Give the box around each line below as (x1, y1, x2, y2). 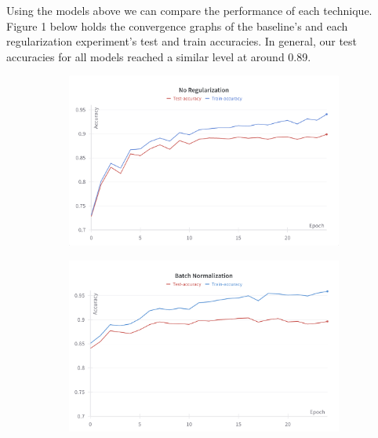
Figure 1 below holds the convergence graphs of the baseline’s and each (6, 17, 348, 34)
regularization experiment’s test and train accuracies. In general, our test (6, 33, 358, 49)
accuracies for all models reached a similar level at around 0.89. (6, 48, 311, 64)
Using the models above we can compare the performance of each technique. (6, 2, 373, 18)
